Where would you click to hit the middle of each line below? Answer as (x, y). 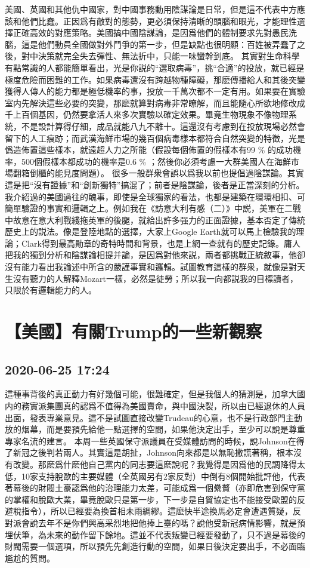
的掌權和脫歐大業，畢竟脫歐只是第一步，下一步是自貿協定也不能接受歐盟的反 (155, 499)
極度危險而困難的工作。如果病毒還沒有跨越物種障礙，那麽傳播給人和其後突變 (155, 79)
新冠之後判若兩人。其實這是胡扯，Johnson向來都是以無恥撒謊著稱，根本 (153, 452)
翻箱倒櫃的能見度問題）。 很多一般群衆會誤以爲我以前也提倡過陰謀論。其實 (158, 173)
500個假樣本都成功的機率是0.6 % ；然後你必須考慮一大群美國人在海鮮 (156, 161)
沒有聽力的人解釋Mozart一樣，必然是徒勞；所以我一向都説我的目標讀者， (155, 278)
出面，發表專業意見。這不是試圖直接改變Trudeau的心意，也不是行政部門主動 (154, 417)
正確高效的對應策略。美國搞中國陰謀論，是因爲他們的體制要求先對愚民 (151, 33)
